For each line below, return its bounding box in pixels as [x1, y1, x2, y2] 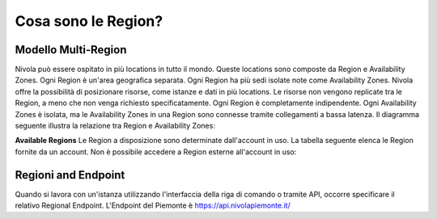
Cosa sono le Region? [15, 12, 163, 30]
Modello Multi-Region [15, 43, 127, 57]
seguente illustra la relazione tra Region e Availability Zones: [15, 121, 216, 131]
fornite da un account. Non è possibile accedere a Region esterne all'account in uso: [15, 146, 297, 157]
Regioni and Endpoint [15, 168, 125, 182]
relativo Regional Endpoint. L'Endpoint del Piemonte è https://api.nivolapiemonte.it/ [15, 200, 291, 210]
